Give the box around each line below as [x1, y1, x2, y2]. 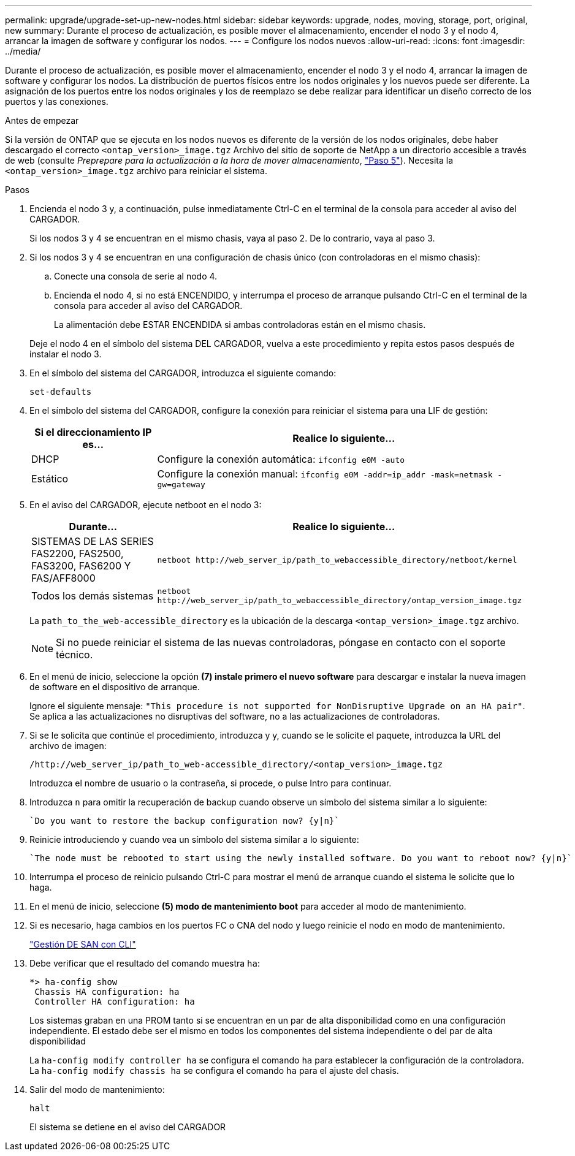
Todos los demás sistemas [31, 590, 154, 602]
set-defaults [29, 387, 92, 397]
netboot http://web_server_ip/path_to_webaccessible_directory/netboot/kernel [157, 555, 517, 565]
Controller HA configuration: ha [34, 997, 195, 1006]
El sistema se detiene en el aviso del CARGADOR [29, 1122, 226, 1132]
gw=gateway [157, 480, 205, 489]
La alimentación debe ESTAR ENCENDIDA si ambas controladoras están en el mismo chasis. [54, 319, 426, 330]
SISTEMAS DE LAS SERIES [31, 535, 154, 547]
